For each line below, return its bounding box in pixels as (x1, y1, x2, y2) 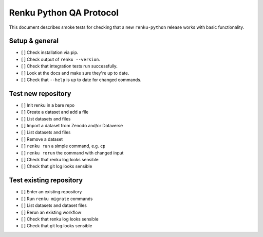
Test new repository (9, 89, 72, 98)
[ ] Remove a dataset (21, 136, 63, 142)
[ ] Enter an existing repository (21, 189, 82, 195)
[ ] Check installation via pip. (21, 50, 78, 55)
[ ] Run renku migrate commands (21, 196, 93, 202)
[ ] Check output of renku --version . (21, 56, 100, 62)
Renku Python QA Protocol (9, 7, 119, 18)
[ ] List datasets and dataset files (21, 203, 87, 208)
